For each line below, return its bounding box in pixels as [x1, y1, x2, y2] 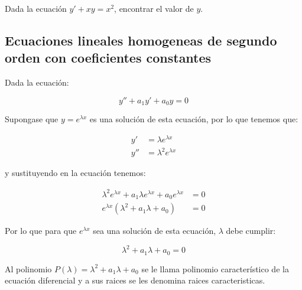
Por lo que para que [5, 224, 77, 237]
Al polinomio [5, 262, 52, 275]
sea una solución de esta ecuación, [93, 224, 216, 237]
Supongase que [5, 113, 59, 125]
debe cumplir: [226, 224, 276, 237]
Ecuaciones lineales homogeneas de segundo [5, 31, 277, 49]
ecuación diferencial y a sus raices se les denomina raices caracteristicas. [5, 274, 265, 286]
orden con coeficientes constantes [5, 48, 212, 67]
